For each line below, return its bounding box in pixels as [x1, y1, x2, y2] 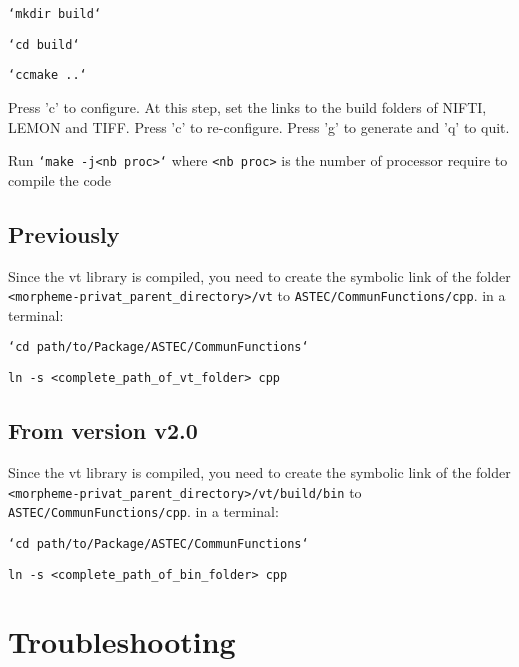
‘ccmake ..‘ [8, 68, 87, 83]
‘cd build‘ [8, 37, 80, 52]
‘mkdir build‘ [8, 7, 102, 21]
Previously [8, 218, 120, 249]
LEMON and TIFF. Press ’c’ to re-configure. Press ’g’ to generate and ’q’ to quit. [8, 116, 510, 137]
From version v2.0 [8, 415, 198, 446]
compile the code [8, 169, 112, 190]
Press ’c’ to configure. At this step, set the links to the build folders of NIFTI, [8, 96, 487, 117]
